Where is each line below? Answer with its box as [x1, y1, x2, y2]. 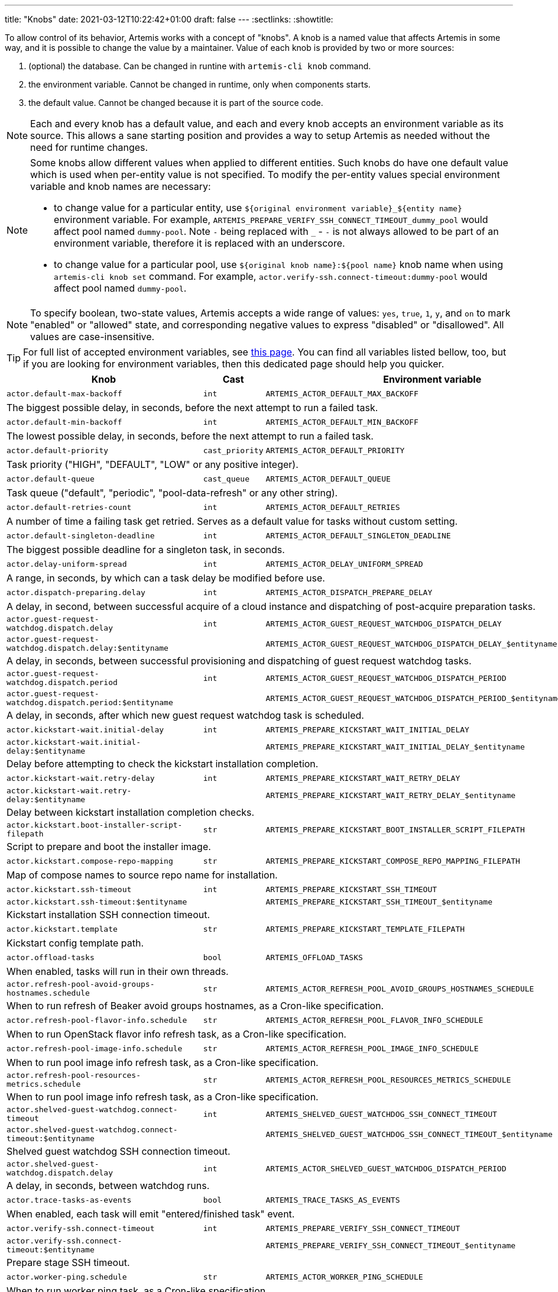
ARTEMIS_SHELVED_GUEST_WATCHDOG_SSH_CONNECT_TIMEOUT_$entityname [265, 1129, 553, 1139]
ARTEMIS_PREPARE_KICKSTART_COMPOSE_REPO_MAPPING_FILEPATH [265, 856, 520, 865]
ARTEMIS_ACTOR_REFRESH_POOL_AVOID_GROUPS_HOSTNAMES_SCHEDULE [265, 984, 534, 993]
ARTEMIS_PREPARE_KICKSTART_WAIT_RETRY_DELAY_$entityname [265, 790, 516, 800]
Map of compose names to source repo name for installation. [7, 869, 278, 881]
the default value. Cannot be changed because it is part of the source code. [28, 98, 323, 108]
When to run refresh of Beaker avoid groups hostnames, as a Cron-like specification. [7, 1000, 384, 1012]
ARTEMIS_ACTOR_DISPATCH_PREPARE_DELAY [265, 587, 433, 597]
